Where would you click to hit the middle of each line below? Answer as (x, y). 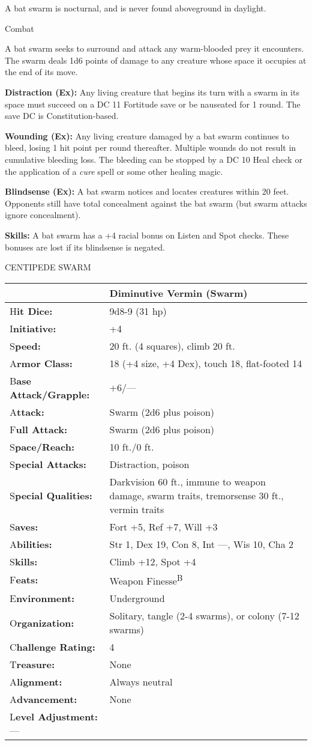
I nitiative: (33, 328)
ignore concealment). (43, 215)
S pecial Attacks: (48, 464)
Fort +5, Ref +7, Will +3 (163, 526)
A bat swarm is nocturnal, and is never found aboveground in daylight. (136, 8)
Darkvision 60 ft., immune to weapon (187, 481)
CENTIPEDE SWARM (48, 267)
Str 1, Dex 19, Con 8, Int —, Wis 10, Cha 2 (202, 544)
